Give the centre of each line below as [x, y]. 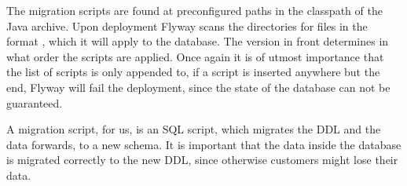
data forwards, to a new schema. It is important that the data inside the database [204, 144]
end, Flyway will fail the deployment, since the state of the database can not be [198, 87]
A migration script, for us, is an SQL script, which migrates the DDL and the [194, 129]
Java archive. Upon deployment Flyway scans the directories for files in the [187, 26]
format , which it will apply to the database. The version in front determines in [198, 41]
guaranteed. [35, 102]
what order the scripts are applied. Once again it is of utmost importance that [195, 56]
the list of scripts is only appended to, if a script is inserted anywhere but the [193, 72]
